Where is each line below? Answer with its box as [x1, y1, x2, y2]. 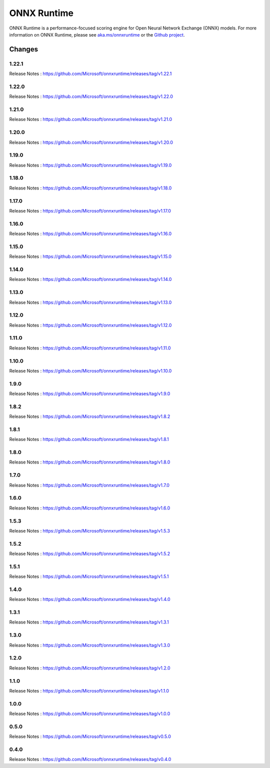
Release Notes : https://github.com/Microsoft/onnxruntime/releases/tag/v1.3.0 [9, 642, 170, 648]
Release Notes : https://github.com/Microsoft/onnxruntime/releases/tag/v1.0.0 [9, 710, 170, 717]
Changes [9, 45, 38, 53]
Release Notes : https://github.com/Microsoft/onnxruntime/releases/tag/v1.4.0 [9, 596, 170, 602]
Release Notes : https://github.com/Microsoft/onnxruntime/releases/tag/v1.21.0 [9, 116, 172, 122]
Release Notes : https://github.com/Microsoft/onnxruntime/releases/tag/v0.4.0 [9, 756, 171, 762]
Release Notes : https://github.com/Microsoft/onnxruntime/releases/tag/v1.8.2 [9, 413, 170, 419]
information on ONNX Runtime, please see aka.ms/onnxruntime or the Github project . [9, 31, 185, 37]
